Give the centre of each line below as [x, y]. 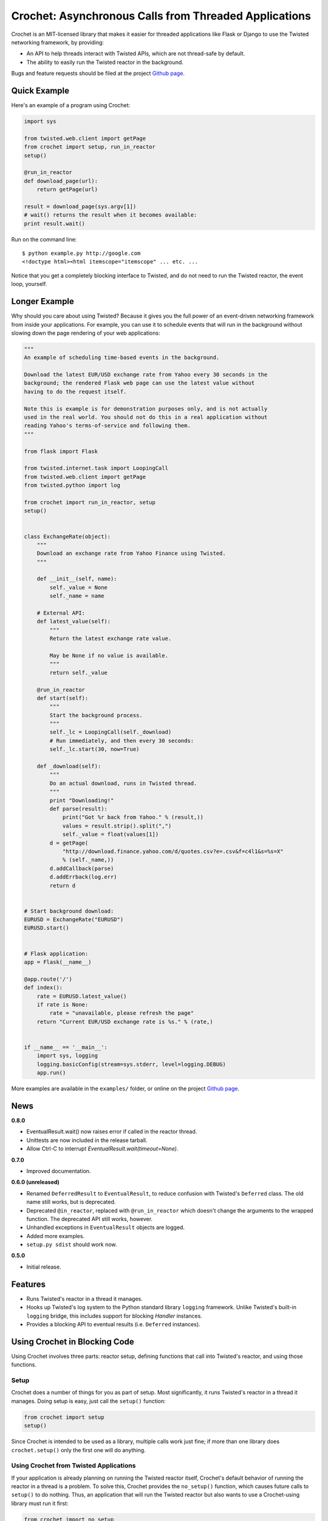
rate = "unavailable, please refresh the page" [122, 1013]
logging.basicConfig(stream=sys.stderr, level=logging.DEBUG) [131, 1064]
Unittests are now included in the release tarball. [87, 1140]
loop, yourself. [29, 284]
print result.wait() [54, 223]
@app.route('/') [48, 979]
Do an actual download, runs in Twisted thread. [123, 783]
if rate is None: [63, 1004]
